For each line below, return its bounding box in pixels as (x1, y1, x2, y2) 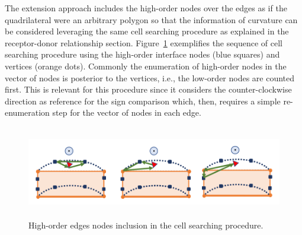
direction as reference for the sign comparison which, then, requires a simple (5, 94, 281, 107)
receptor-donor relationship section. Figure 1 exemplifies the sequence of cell (5, 36, 282, 49)
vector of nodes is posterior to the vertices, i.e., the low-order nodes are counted (5, 71, 295, 84)
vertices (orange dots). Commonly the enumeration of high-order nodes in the (5, 59, 287, 72)
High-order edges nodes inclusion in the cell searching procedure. (28, 218, 264, 231)
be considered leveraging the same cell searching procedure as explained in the (5, 25, 289, 37)
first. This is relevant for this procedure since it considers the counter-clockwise (5, 83, 292, 96)
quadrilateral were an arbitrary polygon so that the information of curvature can (5, 13, 298, 26)
